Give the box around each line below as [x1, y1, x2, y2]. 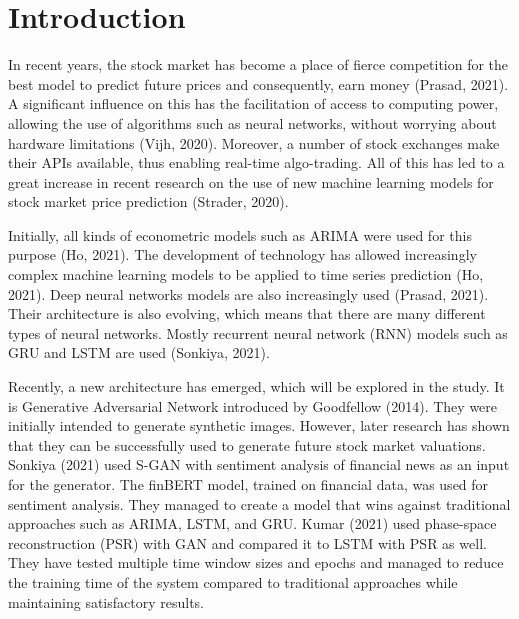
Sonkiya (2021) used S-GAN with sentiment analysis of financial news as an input [8, 454, 510, 475]
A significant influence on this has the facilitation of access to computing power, [8, 93, 499, 114]
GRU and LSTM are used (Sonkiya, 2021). [8, 342, 270, 363]
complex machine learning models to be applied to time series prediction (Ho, [8, 264, 484, 285]
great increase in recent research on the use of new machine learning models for [8, 171, 494, 192]
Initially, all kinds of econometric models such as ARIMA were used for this [8, 224, 472, 245]
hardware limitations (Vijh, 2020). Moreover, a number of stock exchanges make [8, 132, 500, 153]
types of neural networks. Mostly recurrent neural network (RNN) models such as [8, 322, 508, 343]
